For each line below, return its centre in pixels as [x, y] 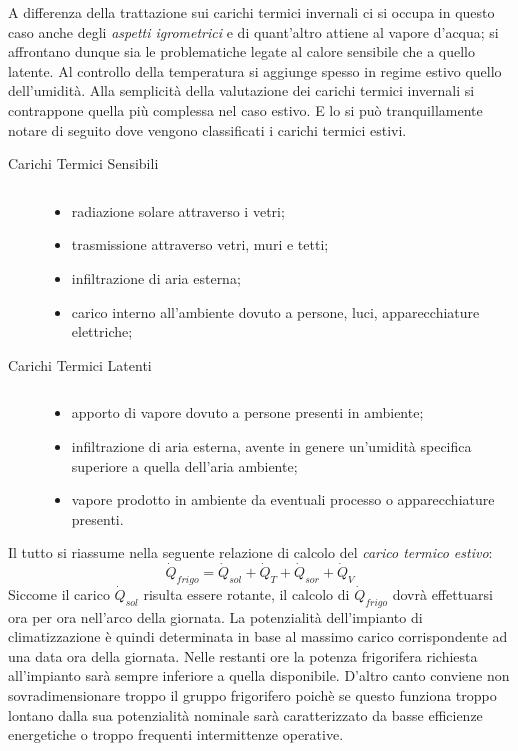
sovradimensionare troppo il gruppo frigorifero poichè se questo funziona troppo [252, 695]
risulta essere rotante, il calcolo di [246, 593]
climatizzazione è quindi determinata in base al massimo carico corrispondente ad [258, 636]
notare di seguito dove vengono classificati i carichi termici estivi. [207, 129]
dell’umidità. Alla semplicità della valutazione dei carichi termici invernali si [241, 90]
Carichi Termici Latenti [80, 364]
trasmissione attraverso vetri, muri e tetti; [200, 244]
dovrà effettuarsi [442, 593]
